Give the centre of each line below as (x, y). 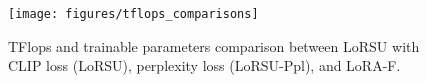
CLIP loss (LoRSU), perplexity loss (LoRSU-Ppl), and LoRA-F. (204, 65)
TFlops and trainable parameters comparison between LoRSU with (214, 45)
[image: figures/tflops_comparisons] (133, 14)
